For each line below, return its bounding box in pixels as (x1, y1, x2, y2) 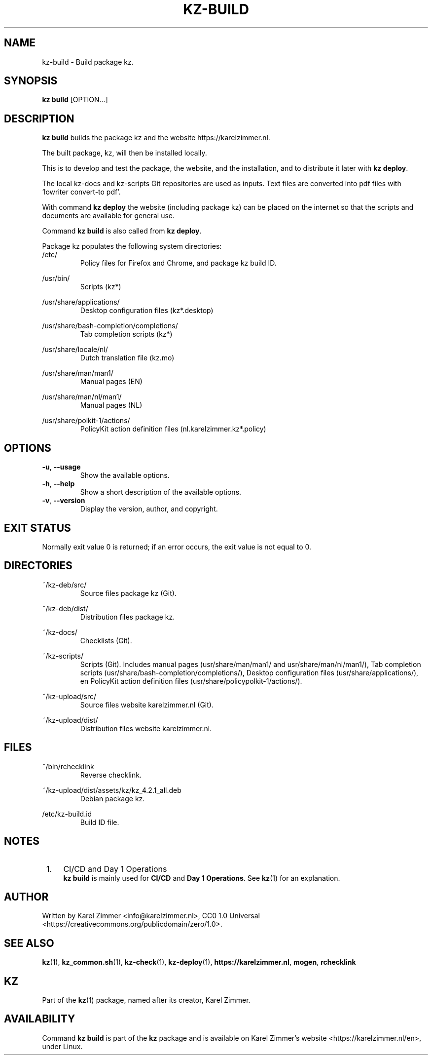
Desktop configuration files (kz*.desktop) (80, 306, 214, 315)
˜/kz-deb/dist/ (42, 604, 88, 613)
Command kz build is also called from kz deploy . (42, 227, 202, 235)
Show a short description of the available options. (80, 488, 242, 497)
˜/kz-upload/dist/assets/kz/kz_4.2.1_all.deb (42, 785, 181, 794)
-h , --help (42, 479, 75, 488)
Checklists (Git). (80, 636, 132, 645)
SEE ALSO (4, 937, 54, 949)
